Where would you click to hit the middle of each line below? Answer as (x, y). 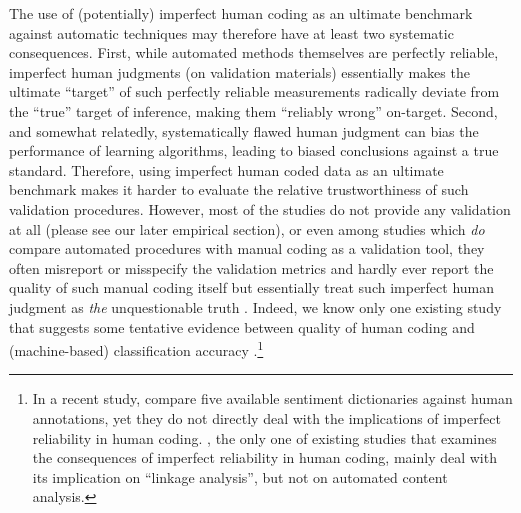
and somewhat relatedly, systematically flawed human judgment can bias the (244, 130)
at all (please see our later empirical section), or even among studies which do (247, 228)
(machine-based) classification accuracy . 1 (136, 348)
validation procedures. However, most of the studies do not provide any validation (260, 208)
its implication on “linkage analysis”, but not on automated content (240, 476)
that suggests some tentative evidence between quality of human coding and (242, 326)
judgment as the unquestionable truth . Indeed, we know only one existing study (255, 306)
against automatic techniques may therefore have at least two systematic (231, 32)
